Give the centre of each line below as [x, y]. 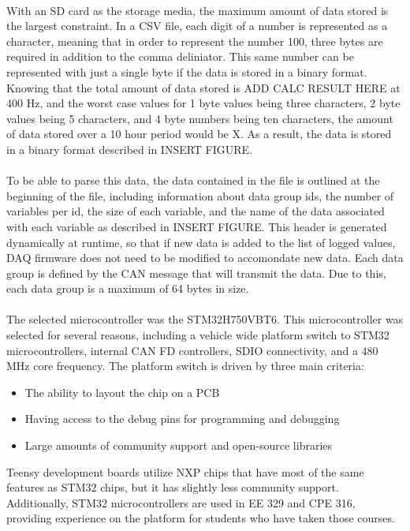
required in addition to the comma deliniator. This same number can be [180, 56]
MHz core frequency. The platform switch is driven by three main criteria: [185, 366]
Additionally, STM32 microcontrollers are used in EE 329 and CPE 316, [181, 502]
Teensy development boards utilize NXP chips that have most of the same [185, 471]
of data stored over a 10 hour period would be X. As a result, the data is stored [199, 134]
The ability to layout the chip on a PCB [122, 392]
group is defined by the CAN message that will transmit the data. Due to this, [196, 273]
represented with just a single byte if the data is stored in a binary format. [187, 71]
